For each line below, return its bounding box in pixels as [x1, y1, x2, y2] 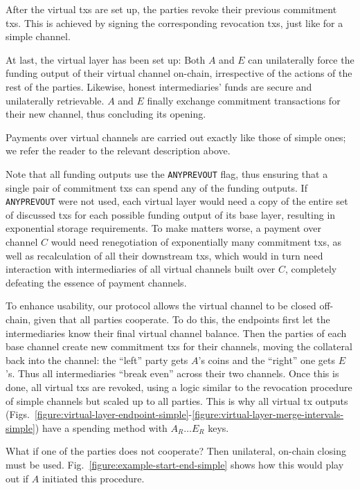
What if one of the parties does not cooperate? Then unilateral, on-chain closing [6, 444, 346, 458]
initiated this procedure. [42, 471, 145, 485]
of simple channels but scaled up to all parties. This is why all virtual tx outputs [6, 393, 348, 408]
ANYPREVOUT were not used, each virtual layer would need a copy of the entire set [6, 194, 348, 208]
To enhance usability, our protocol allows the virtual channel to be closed [6, 298, 316, 313]
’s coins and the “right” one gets [198, 352, 335, 367]
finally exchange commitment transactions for [147, 93, 341, 107]
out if [6, 471, 29, 485]
